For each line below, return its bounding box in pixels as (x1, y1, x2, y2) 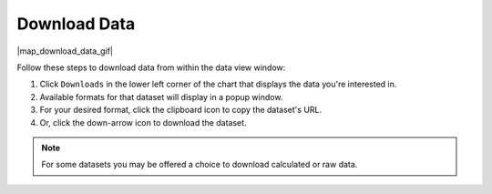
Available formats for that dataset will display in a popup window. (39, 91, 283, 102)
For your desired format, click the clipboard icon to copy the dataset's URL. (39, 105, 323, 116)
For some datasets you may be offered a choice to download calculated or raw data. (41, 159, 358, 170)
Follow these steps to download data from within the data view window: (16, 62, 286, 73)
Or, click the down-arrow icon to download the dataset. (39, 117, 247, 128)
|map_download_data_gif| (16, 46, 114, 56)
